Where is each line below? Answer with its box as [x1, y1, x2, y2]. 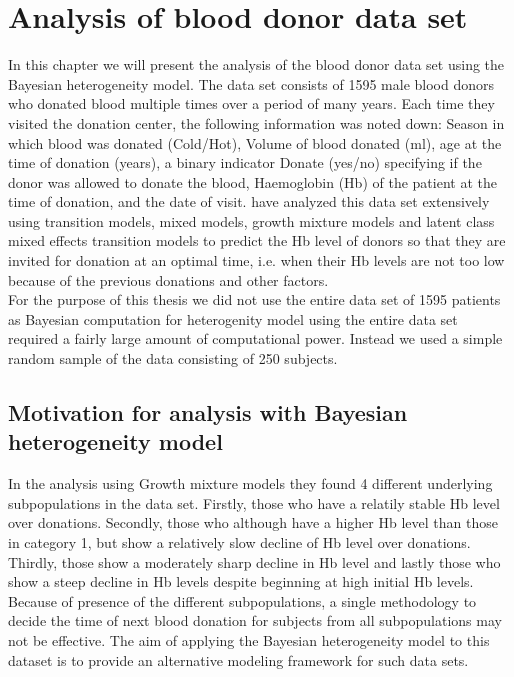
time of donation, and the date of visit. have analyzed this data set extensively [8, 191, 490, 212]
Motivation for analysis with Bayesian [8, 397, 408, 428]
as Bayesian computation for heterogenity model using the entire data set [8, 308, 458, 329]
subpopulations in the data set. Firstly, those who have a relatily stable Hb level [8, 492, 500, 513]
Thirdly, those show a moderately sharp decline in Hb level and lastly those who [8, 551, 501, 572]
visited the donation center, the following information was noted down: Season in [8, 112, 505, 133]
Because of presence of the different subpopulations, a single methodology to [8, 590, 477, 611]
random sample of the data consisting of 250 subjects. [8, 348, 338, 369]
